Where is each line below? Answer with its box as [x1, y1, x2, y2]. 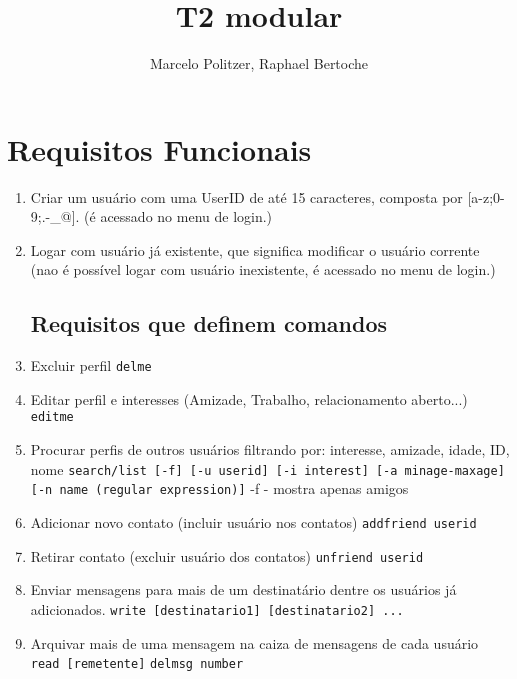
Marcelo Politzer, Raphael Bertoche [149, 53, 369, 74]
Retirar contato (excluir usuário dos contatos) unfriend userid [30, 545, 424, 566]
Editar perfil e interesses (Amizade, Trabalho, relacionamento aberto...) [30, 388, 468, 409]
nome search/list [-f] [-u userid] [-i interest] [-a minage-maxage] [30, 458, 505, 479]
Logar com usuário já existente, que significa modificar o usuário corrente [30, 239, 480, 260]
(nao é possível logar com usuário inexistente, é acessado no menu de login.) [30, 259, 496, 280]
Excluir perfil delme [30, 355, 152, 376]
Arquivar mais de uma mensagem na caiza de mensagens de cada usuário [30, 632, 479, 653]
